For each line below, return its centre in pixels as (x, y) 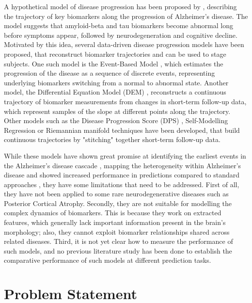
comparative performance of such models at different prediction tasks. (108, 260)
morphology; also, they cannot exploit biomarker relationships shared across (117, 231)
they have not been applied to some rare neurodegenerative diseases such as (116, 194)
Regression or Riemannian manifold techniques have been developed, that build (122, 130)
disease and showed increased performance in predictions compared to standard (122, 175)
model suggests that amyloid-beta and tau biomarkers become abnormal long (118, 25)
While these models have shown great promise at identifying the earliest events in (125, 155)
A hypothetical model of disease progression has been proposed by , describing (120, 6)
